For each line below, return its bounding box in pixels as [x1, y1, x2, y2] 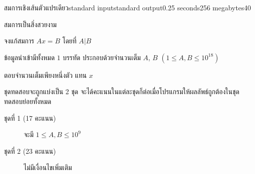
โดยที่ [62, 35, 77, 46]
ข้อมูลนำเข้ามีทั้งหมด [4, 52, 55, 62]
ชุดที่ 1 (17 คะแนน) [4, 112, 56, 123]
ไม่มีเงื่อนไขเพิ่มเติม [24, 162, 72, 173]
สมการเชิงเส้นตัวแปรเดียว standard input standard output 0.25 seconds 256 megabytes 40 [4, 2, 251, 12]
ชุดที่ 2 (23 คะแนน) [4, 145, 56, 156]
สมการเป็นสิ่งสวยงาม [4, 19, 57, 29]
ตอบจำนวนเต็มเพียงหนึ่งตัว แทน [4, 70, 87, 80]
